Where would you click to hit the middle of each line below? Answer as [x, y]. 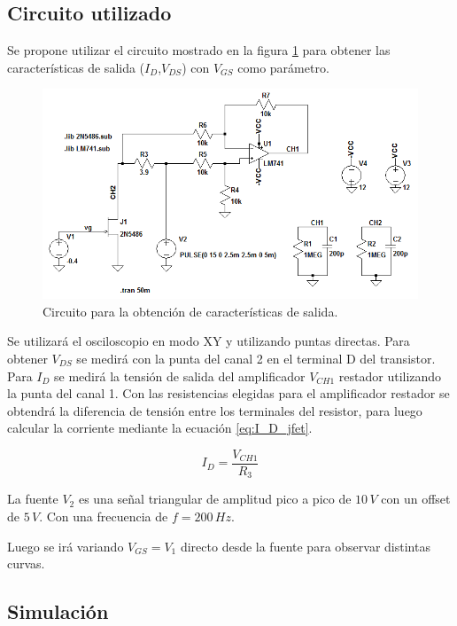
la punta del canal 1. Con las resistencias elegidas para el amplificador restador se [228, 393]
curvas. [26, 563]
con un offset [416, 499]
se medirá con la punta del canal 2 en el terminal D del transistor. [256, 358]
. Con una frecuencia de [104, 516]
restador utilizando [390, 376]
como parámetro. [283, 67]
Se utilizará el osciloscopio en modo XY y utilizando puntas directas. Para [209, 341]
